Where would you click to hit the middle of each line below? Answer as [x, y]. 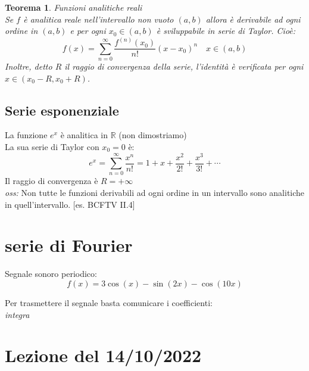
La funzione [26, 135]
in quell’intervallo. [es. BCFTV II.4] [70, 204]
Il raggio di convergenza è [51, 181]
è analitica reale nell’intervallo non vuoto [99, 19]
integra [17, 314]
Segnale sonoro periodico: [51, 274]
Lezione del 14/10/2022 [103, 355]
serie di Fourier [69, 245]
